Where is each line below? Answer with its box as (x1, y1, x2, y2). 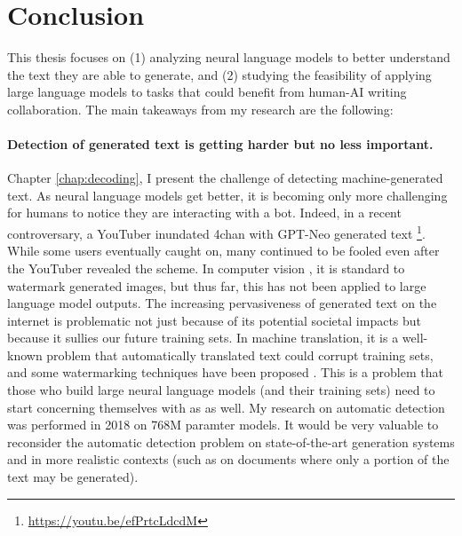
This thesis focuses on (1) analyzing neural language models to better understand (7, 48, 450, 67)
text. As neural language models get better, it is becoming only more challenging (7, 185, 448, 204)
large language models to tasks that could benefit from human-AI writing (7, 83, 407, 101)
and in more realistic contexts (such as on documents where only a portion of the (7, 450, 450, 469)
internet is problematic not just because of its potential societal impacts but (7, 311, 422, 329)
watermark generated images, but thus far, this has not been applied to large (7, 276, 426, 295)
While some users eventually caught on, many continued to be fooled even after (7, 241, 440, 260)
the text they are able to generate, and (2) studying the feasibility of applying (7, 65, 432, 83)
